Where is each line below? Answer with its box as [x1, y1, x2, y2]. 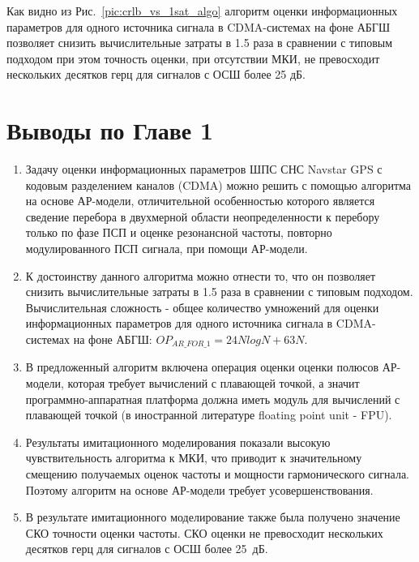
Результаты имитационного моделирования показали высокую [25, 433, 331, 450]
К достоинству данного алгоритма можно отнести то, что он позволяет [25, 267, 376, 284]
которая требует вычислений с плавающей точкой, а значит [67, 375, 360, 392]
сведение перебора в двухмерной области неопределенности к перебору [25, 208, 380, 225]
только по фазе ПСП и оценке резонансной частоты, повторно [25, 224, 332, 241]
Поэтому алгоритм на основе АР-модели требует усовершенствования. [25, 481, 374, 498]
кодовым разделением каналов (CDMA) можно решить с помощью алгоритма [25, 176, 412, 193]
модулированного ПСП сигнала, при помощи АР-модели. [25, 240, 308, 257]
